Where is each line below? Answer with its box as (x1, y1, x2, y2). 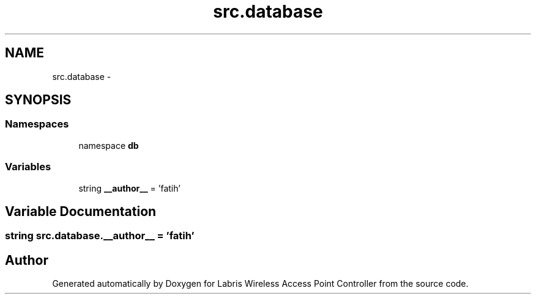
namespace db (78, 140, 139, 151)
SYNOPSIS (5, 92, 72, 108)
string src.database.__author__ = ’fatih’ (5, 229, 195, 242)
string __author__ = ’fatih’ (78, 182, 181, 193)
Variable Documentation (5, 203, 157, 219)
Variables (5, 160, 51, 173)
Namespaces (5, 118, 69, 131)
